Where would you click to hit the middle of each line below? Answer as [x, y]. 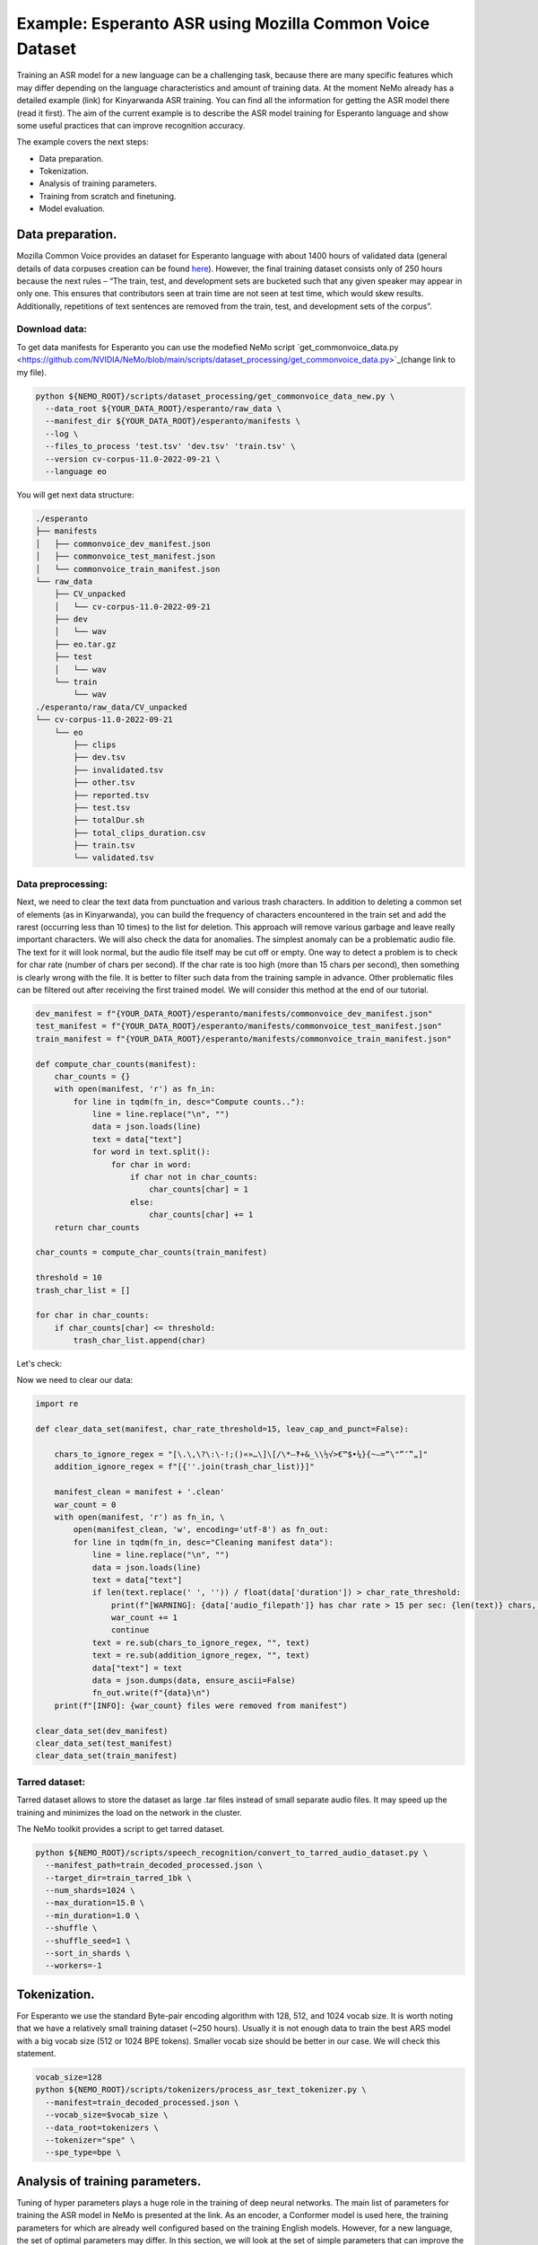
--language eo [76, 471]
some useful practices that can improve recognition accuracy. [131, 125]
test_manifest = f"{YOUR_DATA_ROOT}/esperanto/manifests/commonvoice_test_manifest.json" [239, 1026]
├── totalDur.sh [109, 820]
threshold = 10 [69, 1278]
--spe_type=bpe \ [83, 2153]
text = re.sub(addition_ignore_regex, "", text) [201, 1655]
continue [130, 1630]
